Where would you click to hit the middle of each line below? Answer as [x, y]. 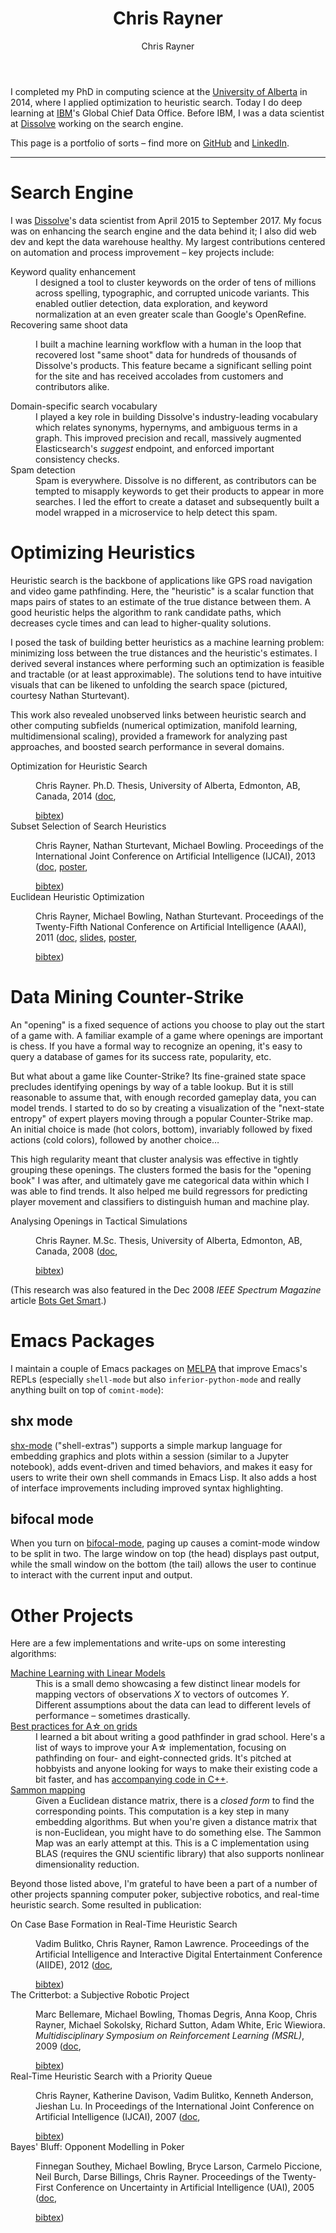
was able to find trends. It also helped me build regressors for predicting [159, 1191]
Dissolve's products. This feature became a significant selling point [173, 365]
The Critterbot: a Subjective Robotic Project [100, 1995]
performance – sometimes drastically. [113, 1716]
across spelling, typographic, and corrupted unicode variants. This [172, 293]
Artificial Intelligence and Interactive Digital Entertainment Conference [179, 1954]
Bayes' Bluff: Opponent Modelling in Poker [97, 2147]
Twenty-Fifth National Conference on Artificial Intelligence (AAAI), [171, 926]
